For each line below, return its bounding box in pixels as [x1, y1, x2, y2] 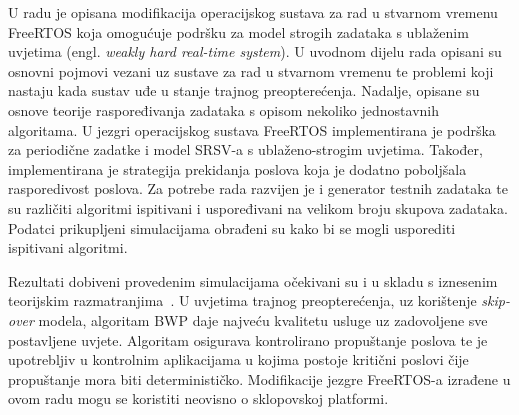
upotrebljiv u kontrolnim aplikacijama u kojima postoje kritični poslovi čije [8, 349, 469, 370]
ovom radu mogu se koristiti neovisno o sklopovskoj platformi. [8, 388, 389, 409]
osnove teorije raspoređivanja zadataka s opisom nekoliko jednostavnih [8, 99, 440, 120]
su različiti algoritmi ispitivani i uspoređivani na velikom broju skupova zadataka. [8, 197, 508, 218]
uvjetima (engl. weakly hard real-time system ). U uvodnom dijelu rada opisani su [8, 41, 502, 62]
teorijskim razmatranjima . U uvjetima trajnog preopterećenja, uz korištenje [8, 290, 477, 311]
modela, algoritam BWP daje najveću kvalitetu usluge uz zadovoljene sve [38, 309, 488, 330]
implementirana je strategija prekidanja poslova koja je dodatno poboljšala [8, 158, 467, 179]
